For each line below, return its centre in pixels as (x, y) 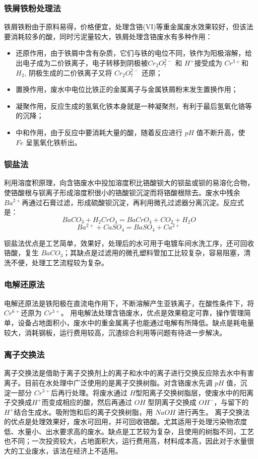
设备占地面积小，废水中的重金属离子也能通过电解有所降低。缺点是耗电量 (136, 322)
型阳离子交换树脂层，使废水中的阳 (191, 392)
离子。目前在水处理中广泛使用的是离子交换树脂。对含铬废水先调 (108, 382)
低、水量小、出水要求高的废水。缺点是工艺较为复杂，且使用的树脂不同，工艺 (129, 431)
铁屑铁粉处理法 (32, 8)
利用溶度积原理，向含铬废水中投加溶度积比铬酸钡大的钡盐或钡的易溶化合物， (129, 183)
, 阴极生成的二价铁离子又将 (68, 72)
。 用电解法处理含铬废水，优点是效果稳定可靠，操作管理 (152, 313)
